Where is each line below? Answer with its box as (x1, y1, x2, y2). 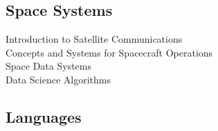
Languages (6, 105, 82, 127)
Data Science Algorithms (6, 72, 111, 86)
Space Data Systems (6, 59, 91, 73)
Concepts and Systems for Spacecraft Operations (6, 45, 213, 59)
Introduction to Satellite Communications (6, 32, 183, 46)
